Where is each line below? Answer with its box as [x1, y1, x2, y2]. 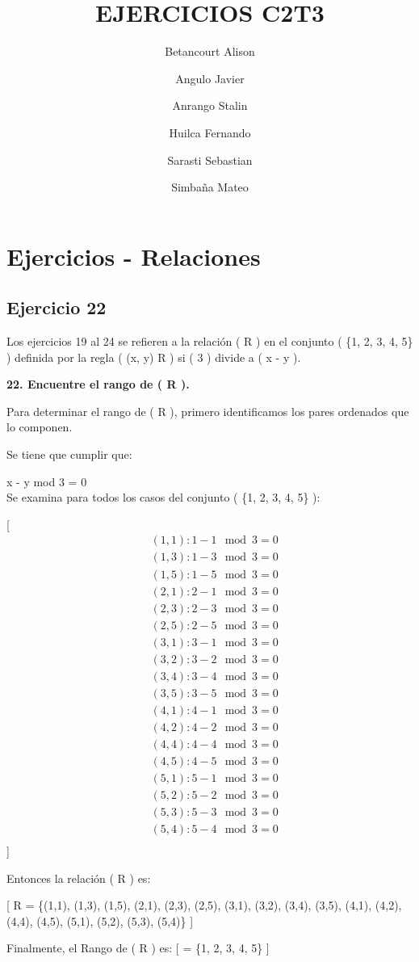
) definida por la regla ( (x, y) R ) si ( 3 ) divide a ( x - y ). [6, 348, 301, 365]
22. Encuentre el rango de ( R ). [6, 376, 190, 393]
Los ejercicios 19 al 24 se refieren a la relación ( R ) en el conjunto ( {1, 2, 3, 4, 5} [6, 333, 413, 350]
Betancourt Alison [165, 43, 255, 60]
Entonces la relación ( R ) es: [6, 869, 151, 886]
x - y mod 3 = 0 [6, 473, 87, 489]
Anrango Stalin [172, 97, 248, 114]
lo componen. [6, 418, 73, 435]
